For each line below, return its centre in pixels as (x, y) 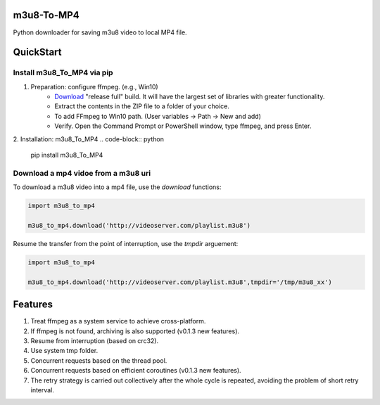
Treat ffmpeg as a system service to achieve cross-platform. (118, 321)
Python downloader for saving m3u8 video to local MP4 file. (100, 32)
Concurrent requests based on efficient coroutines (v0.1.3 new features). (136, 371)
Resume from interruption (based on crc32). (94, 340)
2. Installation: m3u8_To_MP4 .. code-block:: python (89, 139)
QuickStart (38, 52)
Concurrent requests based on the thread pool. (99, 360)
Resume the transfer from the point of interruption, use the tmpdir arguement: (126, 243)
